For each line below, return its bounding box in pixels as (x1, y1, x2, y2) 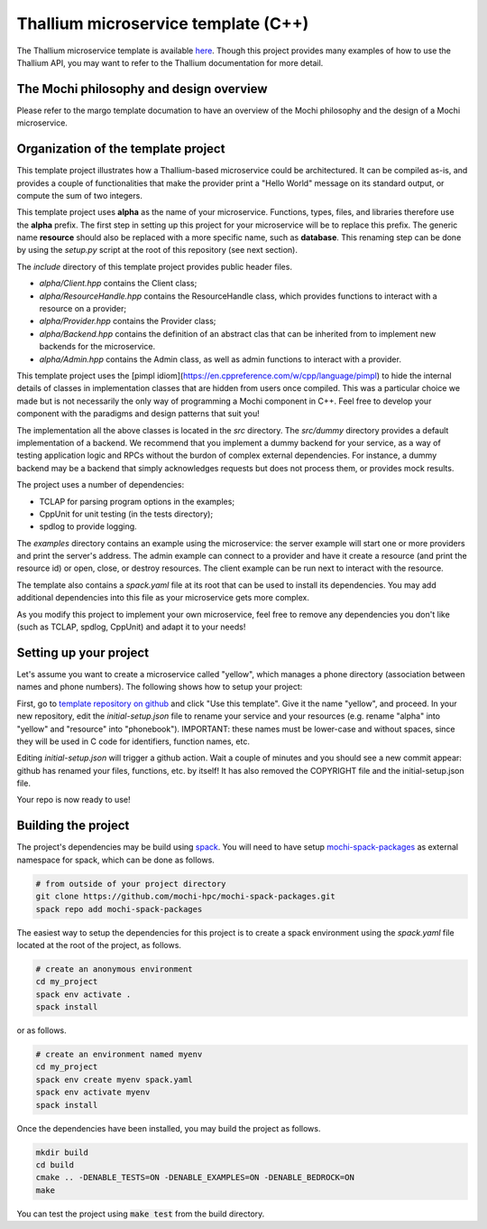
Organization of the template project (16, 141, 225, 157)
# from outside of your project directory (35, 879, 226, 889)
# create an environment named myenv (35, 1049, 203, 1060)
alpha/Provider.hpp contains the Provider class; (39, 316, 216, 327)
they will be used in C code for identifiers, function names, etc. (16, 736, 250, 747)
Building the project (16, 818, 130, 833)
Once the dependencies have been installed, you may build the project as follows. (16, 1122, 321, 1133)
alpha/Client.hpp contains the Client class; (39, 278, 198, 289)
